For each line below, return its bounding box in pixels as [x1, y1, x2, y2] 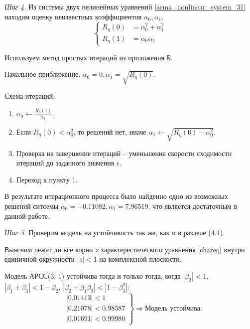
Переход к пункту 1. [16, 174, 78, 184]
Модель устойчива [145, 305, 200, 313]
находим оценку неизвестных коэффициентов [4, 11, 142, 21]
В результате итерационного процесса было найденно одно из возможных [4, 191, 228, 201]
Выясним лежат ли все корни [4, 244, 93, 254]
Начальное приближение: [4, 69, 81, 79]
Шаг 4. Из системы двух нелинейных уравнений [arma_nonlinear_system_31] [4, 1, 246, 11]
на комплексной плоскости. [99, 254, 182, 264]
